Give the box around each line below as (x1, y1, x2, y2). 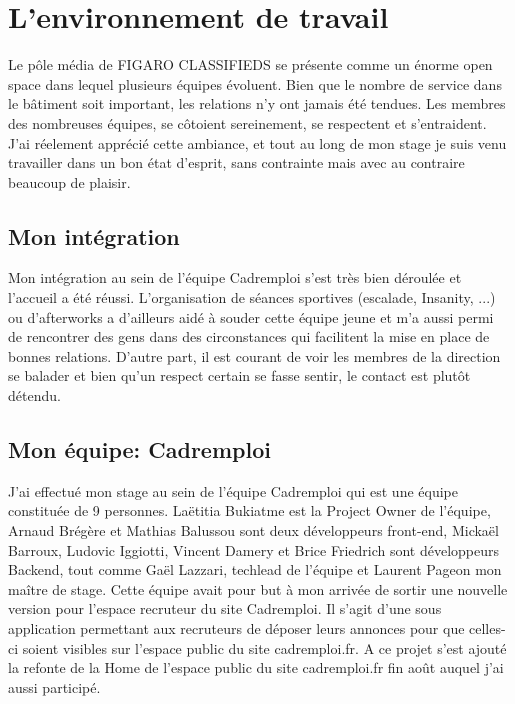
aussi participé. (8, 676, 101, 697)
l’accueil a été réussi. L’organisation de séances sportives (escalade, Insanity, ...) (8, 287, 496, 308)
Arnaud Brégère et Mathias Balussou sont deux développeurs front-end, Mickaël (8, 520, 499, 541)
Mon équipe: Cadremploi (8, 434, 271, 465)
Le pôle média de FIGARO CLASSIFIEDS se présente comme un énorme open (8, 54, 493, 75)
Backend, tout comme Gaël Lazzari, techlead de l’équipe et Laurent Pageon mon (8, 559, 502, 580)
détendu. (8, 385, 61, 406)
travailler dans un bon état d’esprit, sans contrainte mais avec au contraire (8, 152, 465, 173)
